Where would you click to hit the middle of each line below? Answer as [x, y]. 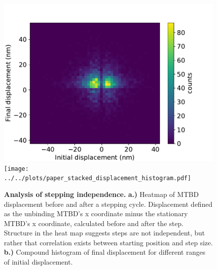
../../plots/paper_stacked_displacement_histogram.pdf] [98, 178]
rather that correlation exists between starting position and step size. [108, 242]
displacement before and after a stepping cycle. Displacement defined [108, 204]
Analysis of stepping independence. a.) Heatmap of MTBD [101, 194]
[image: [17, 169]
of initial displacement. [38, 262]
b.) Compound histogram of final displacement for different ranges [105, 252]
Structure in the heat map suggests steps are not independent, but [105, 233]
